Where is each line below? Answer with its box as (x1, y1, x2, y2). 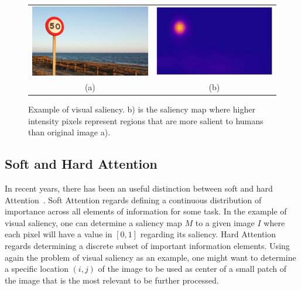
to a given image (195, 216, 255, 228)
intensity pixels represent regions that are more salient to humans (28, 114, 264, 127)
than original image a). (28, 126, 111, 138)
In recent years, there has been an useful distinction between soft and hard (5, 182, 273, 194)
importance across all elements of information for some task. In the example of (5, 205, 287, 217)
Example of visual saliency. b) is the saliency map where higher (28, 103, 255, 115)
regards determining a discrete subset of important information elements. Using (5, 239, 290, 251)
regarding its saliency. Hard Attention (140, 228, 276, 240)
